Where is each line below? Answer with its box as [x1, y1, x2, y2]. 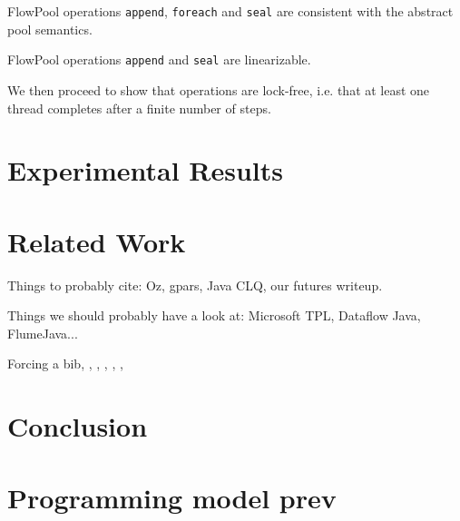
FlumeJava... [7, 323, 78, 342]
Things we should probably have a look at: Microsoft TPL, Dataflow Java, [7, 306, 421, 325]
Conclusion [7, 408, 148, 445]
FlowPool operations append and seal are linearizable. [7, 50, 311, 69]
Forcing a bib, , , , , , [7, 354, 123, 373]
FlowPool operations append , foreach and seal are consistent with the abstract [7, 2, 454, 20]
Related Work [7, 222, 186, 260]
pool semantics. [7, 19, 93, 38]
